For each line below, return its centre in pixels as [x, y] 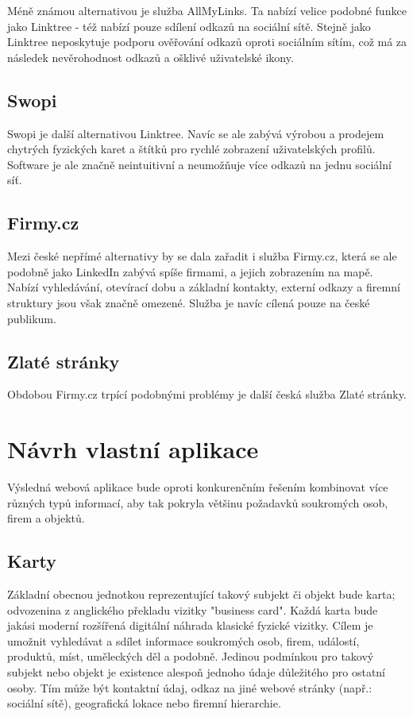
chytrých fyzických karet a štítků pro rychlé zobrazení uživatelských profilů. [191, 149]
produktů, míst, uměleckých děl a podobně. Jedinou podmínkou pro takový [191, 656]
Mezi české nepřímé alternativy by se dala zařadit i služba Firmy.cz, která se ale [202, 256]
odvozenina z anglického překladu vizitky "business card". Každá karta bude [193, 609]
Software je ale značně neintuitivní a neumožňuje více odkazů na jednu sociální [199, 164]
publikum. [32, 318]
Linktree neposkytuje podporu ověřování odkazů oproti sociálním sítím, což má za [207, 42]
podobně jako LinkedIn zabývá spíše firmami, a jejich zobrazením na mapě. [190, 271]
